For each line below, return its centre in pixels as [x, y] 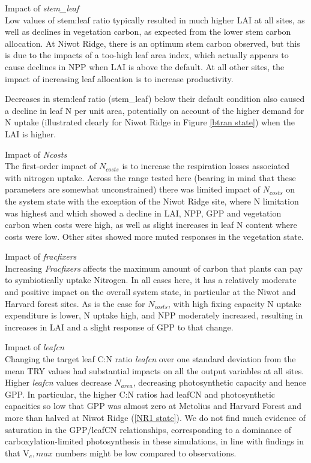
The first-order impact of [51, 166]
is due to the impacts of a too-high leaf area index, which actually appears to [147, 55]
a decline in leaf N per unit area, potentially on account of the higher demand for [155, 110]
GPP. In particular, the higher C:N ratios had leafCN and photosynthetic [140, 394]
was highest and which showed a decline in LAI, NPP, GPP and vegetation [143, 213]
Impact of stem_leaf [42, 8]
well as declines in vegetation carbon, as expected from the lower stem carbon [148, 31]
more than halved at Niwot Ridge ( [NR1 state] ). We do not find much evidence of [155, 417]
